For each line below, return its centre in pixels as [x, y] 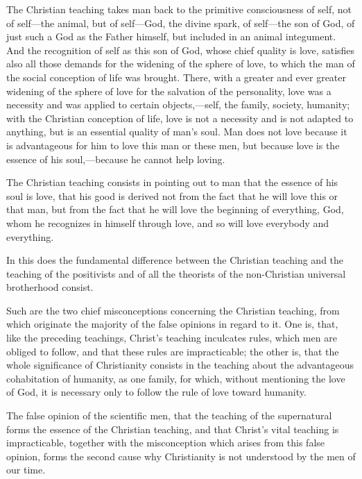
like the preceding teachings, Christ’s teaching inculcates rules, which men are [172, 338]
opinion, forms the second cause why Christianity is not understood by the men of [181, 456]
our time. [26, 470]
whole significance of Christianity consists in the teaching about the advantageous [180, 365]
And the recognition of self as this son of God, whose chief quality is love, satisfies [181, 50]
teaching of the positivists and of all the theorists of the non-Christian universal [176, 273]
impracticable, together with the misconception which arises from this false [166, 443]
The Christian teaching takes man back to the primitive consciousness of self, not [179, 9]
